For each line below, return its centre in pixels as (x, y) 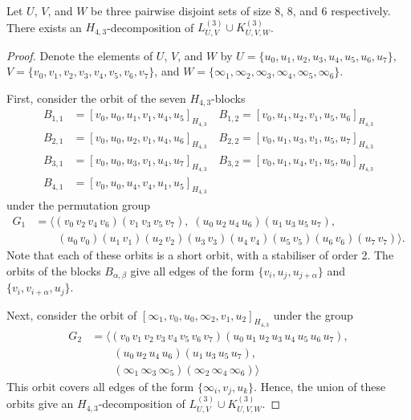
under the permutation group (79, 205)
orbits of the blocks (54, 270)
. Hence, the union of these (320, 386)
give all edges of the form (192, 270)
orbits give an (40, 404)
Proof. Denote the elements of (80, 55)
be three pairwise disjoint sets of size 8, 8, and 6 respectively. (241, 10)
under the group (313, 314)
